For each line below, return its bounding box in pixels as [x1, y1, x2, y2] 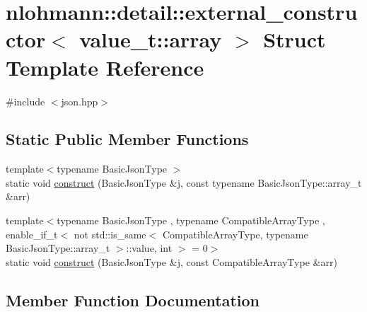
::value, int [126, 241, 173, 255]
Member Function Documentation [6, 289, 260, 311]
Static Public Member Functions [6, 128, 249, 150]
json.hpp [61, 93, 98, 108]
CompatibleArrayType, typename [162, 226, 308, 241]
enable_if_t [6, 226, 58, 241]
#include [6, 93, 45, 108]
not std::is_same [74, 226, 146, 241]
